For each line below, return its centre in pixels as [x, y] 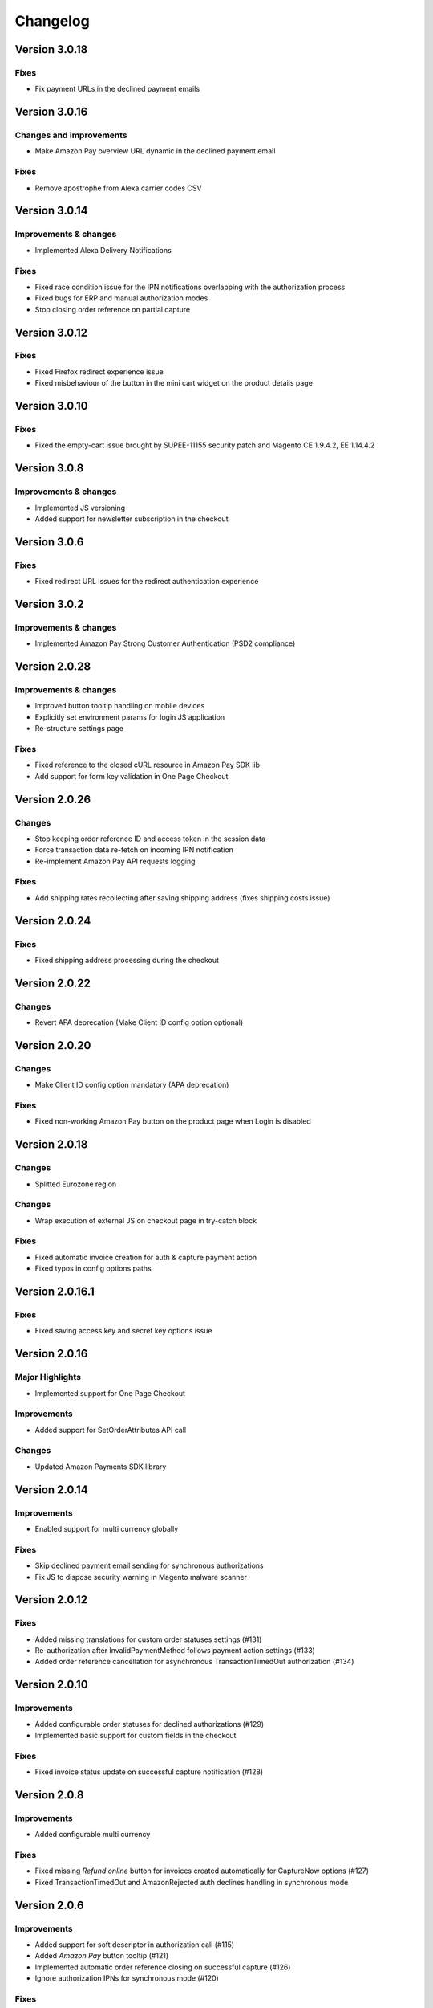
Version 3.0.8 [49, 469]
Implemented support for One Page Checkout [110, 1393]
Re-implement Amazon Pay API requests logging [115, 861]
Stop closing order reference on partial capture [113, 309]
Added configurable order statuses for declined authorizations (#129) [150, 1724]
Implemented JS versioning [80, 508]
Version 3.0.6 [49, 542]
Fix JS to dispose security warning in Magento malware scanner [141, 1577]
